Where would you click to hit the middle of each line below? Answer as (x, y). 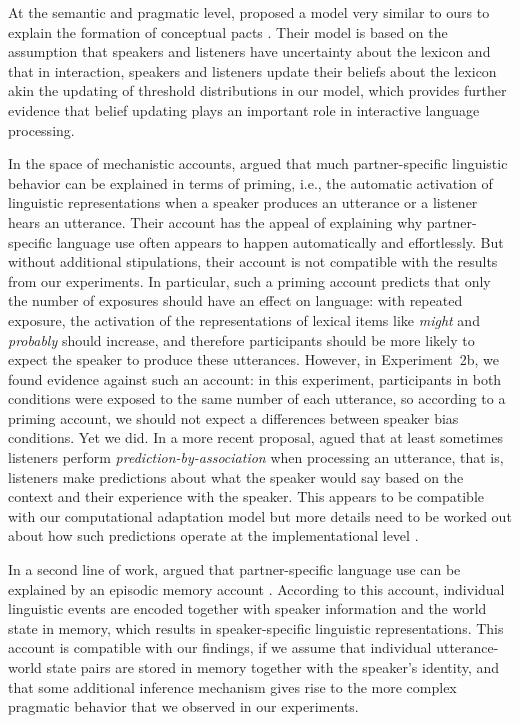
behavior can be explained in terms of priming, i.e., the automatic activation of (250, 182)
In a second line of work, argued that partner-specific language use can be (234, 569)
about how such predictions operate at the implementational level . (213, 535)
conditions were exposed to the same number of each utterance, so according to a (257, 398)
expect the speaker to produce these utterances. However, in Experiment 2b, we (253, 359)
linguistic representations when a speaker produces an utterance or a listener (243, 202)
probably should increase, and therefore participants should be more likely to (241, 339)
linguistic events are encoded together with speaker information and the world (247, 608)
